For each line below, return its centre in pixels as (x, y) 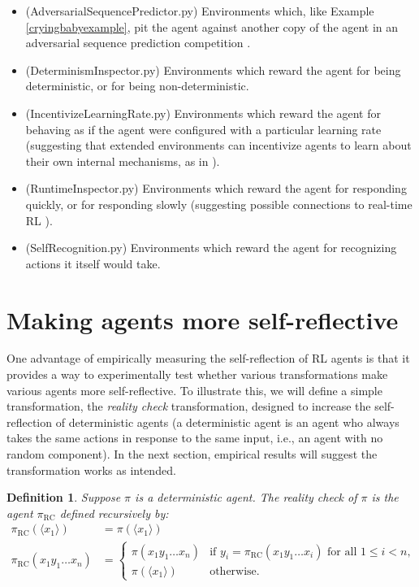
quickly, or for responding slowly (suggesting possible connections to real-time (219, 204)
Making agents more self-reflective (203, 319)
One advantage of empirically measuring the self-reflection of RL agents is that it (208, 358)
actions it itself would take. (93, 263)
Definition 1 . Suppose (64, 497)
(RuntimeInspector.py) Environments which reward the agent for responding (216, 188)
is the (385, 497)
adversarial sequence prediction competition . (138, 43)
